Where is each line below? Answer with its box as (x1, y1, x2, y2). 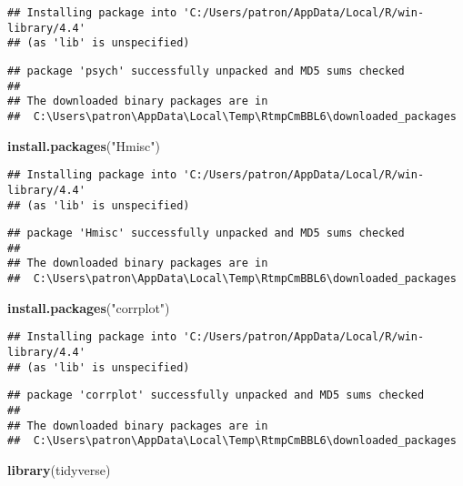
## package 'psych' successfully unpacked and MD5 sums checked (7, 64, 405, 77)
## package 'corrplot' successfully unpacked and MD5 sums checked (7, 389, 425, 402)
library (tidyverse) (7, 460, 111, 479)
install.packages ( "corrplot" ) (7, 298, 170, 317)
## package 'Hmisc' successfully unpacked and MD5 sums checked (7, 227, 405, 240)
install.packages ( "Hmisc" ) (7, 136, 161, 155)
